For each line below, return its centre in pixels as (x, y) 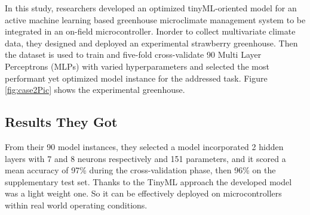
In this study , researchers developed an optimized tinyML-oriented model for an (151, 8)
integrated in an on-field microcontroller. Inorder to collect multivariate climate (150, 31)
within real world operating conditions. (76, 205)
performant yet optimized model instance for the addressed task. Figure (136, 78)
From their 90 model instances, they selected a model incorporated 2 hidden (144, 146)
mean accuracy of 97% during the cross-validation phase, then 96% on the (140, 170)
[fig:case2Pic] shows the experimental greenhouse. (95, 90)
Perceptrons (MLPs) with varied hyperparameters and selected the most (137, 66)
